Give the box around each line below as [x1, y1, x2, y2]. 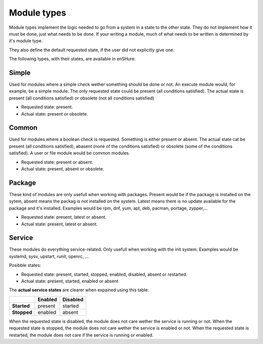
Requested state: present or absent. [21, 159, 94, 165]
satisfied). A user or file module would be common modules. [9, 150, 130, 156]
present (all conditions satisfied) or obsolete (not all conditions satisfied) [9, 95, 154, 101]
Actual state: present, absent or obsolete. [21, 166, 104, 172]
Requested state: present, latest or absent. [21, 214, 107, 220]
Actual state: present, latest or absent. [21, 221, 98, 227]
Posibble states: [9, 263, 41, 268]
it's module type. [9, 38, 43, 44]
